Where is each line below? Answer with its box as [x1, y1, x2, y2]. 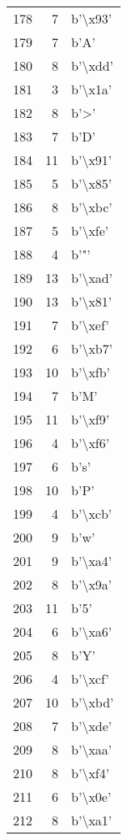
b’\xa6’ [71, 622, 112, 641]
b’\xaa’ [71, 740, 112, 759]
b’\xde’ [71, 716, 112, 735]
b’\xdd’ [71, 56, 114, 75]
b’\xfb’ [71, 363, 111, 381]
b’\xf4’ [71, 764, 110, 782]
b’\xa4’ [71, 551, 112, 570]
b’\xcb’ [71, 504, 112, 523]
